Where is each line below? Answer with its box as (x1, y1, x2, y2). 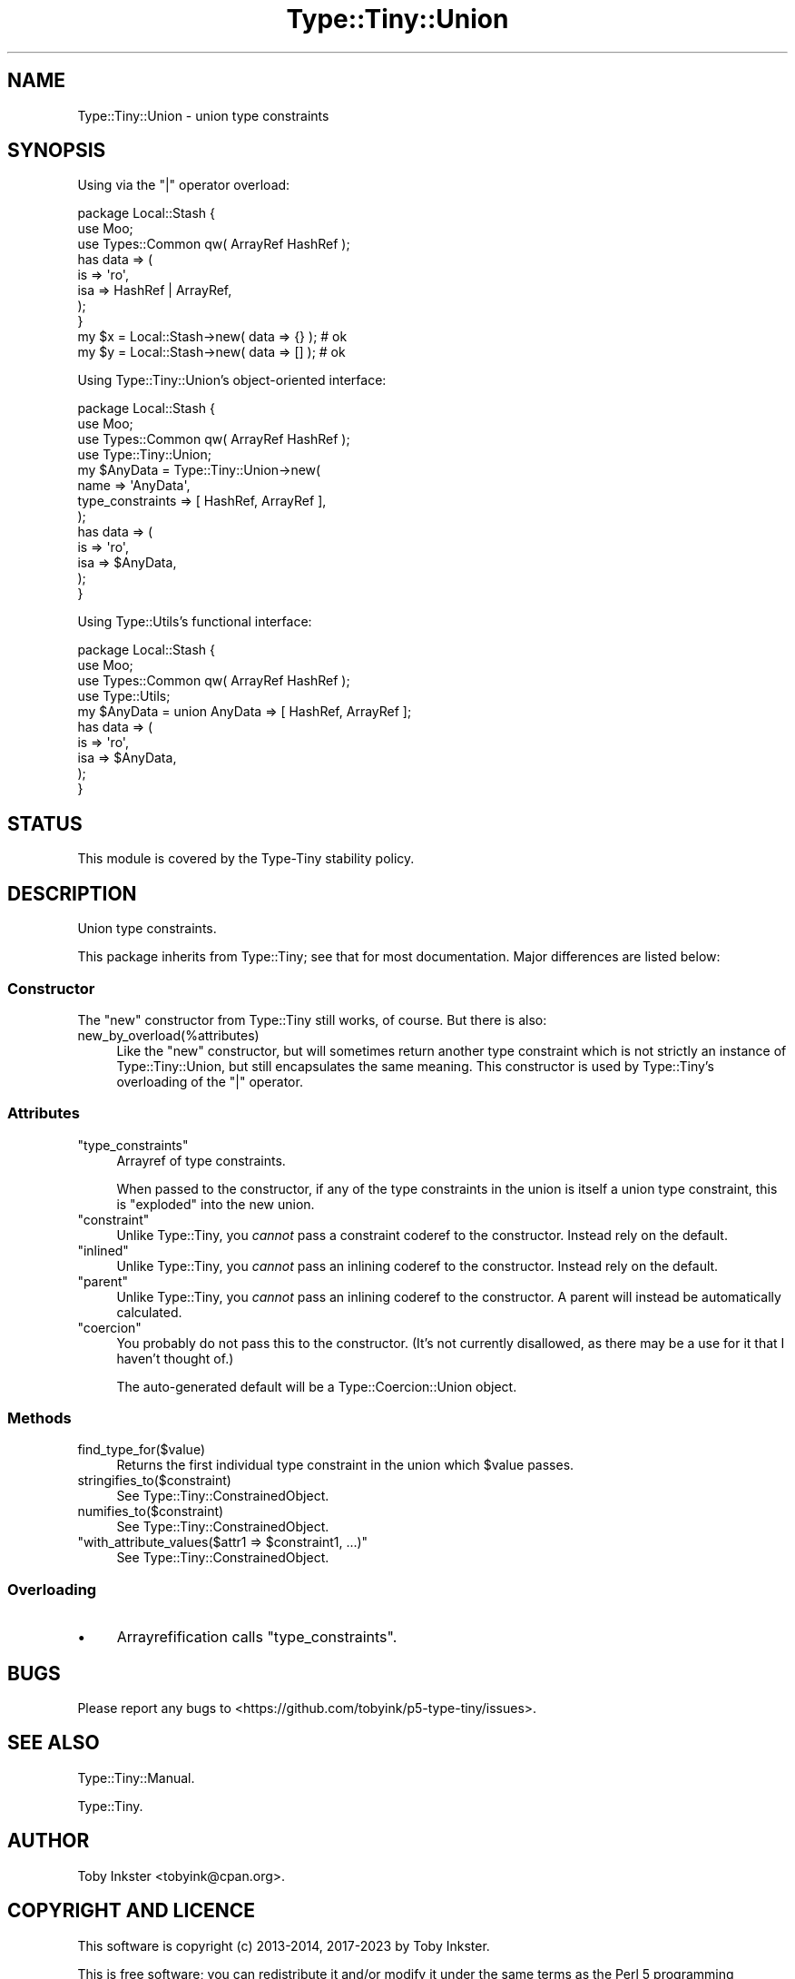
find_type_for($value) (77, 1442, 205, 1458)
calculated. (116, 1304, 182, 1320)
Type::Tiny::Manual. (77, 1769, 195, 1786)
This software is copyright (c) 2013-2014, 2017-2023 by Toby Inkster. (77, 1937, 490, 1954)
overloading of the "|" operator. (116, 1073, 303, 1089)
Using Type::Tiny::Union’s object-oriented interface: (77, 372, 387, 389)
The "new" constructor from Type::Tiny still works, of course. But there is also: (77, 1011, 547, 1028)
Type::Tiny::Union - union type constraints (77, 107, 329, 123)
